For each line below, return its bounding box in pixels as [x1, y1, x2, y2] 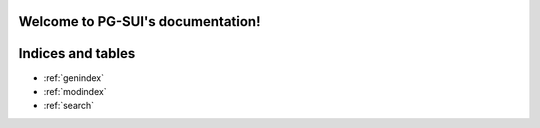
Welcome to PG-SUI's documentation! [18, 13, 261, 30]
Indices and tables [18, 45, 136, 62]
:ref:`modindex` [43, 85, 107, 97]
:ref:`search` [43, 100, 95, 112]
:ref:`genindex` [43, 71, 105, 84]
